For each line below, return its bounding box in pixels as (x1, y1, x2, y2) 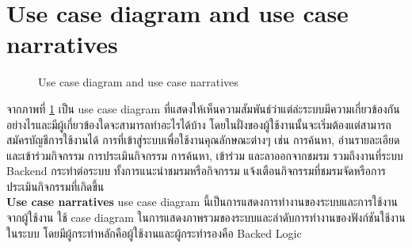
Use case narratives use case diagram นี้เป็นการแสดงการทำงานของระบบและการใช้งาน (6, 193, 398, 210)
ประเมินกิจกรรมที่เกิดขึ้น (6, 177, 105, 194)
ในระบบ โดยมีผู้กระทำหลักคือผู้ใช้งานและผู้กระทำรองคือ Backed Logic (6, 224, 302, 241)
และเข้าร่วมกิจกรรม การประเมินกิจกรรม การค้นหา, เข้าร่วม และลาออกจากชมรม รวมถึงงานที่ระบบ (6, 147, 403, 163)
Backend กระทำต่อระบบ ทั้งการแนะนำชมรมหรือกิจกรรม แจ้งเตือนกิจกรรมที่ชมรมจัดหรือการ (6, 162, 386, 179)
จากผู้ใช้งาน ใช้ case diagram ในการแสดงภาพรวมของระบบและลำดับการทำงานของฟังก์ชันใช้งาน (6, 209, 406, 226)
